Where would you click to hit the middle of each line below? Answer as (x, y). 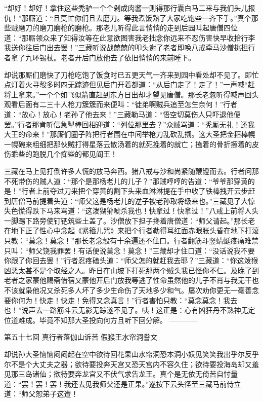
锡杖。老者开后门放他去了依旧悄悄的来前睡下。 (117, 57)
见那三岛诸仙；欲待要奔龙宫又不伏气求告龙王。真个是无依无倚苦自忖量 (121, 374)
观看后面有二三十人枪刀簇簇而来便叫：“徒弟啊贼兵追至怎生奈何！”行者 (121, 104)
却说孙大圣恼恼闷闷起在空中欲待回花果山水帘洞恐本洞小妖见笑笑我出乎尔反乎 (131, 354)
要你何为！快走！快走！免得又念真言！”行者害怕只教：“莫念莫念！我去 (121, 300)
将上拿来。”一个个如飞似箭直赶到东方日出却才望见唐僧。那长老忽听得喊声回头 (131, 94)
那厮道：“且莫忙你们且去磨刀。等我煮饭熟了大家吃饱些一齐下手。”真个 (136, 17)
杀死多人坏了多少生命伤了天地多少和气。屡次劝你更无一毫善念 (156, 290)
